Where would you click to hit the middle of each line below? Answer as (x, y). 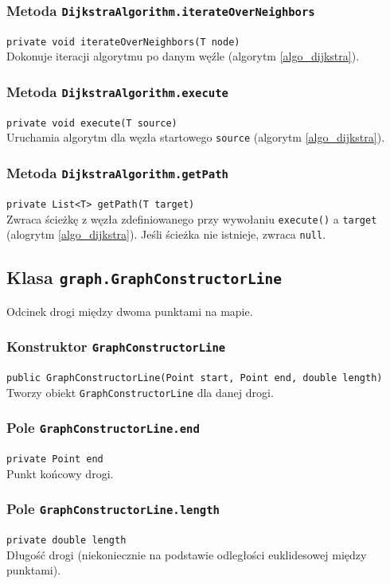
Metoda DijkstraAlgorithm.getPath (117, 173)
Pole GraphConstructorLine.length (113, 509)
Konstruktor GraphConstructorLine (116, 347)
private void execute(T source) (92, 123)
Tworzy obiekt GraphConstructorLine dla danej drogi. (140, 392)
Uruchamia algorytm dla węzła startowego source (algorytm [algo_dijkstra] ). (196, 137)
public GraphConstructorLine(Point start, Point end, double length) (195, 378)
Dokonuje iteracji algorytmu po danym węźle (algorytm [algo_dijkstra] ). (183, 56)
